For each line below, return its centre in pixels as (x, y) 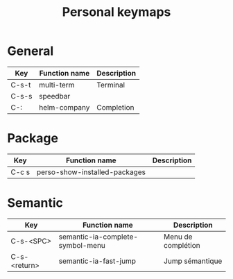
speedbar (55, 96)
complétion (182, 245)
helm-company (64, 107)
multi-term (57, 85)
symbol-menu (82, 245)
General (31, 51)
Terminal (111, 85)
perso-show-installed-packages (91, 172)
